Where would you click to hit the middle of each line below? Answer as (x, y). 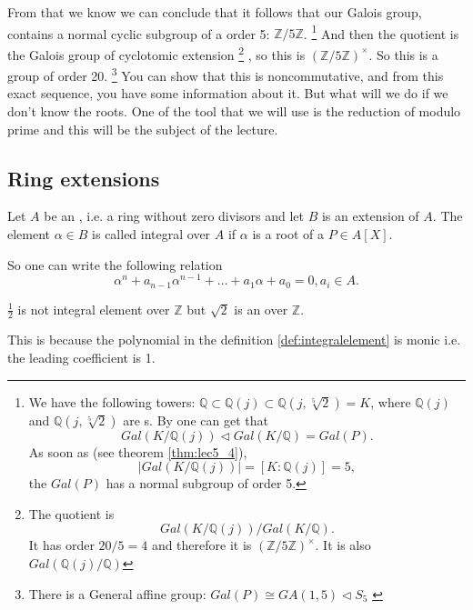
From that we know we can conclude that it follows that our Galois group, (215, 12)
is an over (261, 309)
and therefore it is (201, 545)
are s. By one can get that (196, 420)
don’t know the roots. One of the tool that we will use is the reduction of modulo (234, 110)
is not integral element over (94, 309)
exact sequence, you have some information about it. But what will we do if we (228, 93)
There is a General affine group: (117, 593)
